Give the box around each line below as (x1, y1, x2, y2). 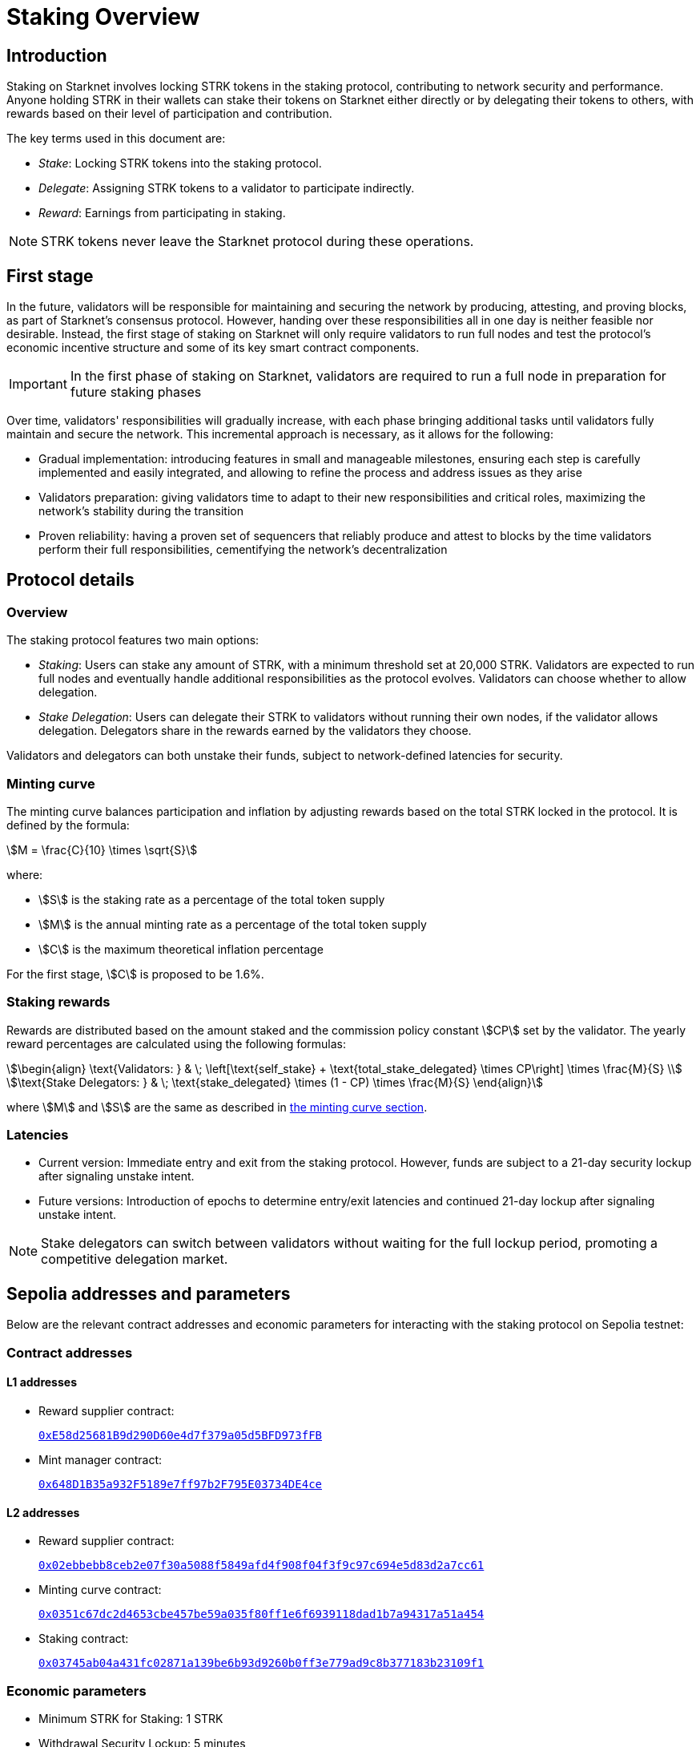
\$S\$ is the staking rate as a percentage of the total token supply (38, 892, 385, 906)
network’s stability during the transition (38, 504, 243, 518)
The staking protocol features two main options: (6, 633, 259, 648)
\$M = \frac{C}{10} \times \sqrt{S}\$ (6, 842, 198, 857)
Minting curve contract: (38, 1583, 162, 1597)
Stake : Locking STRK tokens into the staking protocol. (38, 156, 322, 171)
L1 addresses (6, 1375, 77, 1390)
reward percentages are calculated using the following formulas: (6, 1036, 347, 1051)
